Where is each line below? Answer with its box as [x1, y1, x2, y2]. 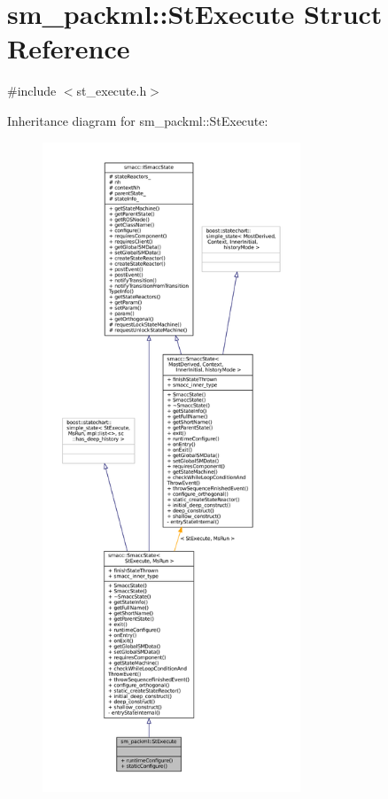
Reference [7, 30, 130, 66]
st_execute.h [76, 81, 147, 100]
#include [7, 81, 57, 100]
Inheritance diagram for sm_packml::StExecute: [7, 111, 268, 129]
